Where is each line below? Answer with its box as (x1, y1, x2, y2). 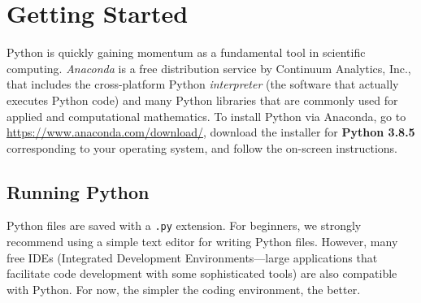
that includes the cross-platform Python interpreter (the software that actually (7, 76, 399, 93)
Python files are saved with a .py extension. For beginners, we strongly (7, 217, 362, 234)
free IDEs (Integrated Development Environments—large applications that (7, 249, 378, 266)
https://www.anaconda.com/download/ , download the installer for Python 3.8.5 (7, 123, 415, 141)
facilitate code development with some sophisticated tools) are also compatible (7, 265, 397, 282)
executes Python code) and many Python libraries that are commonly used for (7, 91, 398, 108)
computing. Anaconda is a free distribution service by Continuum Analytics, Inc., (7, 59, 411, 76)
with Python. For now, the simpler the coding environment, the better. (7, 280, 361, 297)
